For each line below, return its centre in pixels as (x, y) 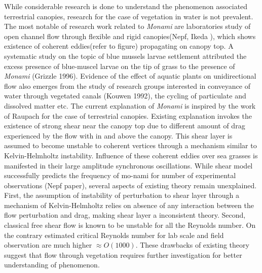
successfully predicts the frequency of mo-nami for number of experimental (120, 175)
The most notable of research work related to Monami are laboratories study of (127, 26)
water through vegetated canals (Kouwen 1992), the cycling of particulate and (125, 96)
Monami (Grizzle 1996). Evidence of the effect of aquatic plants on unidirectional (130, 76)
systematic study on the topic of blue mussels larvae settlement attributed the (125, 56)
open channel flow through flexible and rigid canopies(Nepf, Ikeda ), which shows (130, 36)
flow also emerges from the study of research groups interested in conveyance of (127, 86)
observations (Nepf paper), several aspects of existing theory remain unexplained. (130, 185)
